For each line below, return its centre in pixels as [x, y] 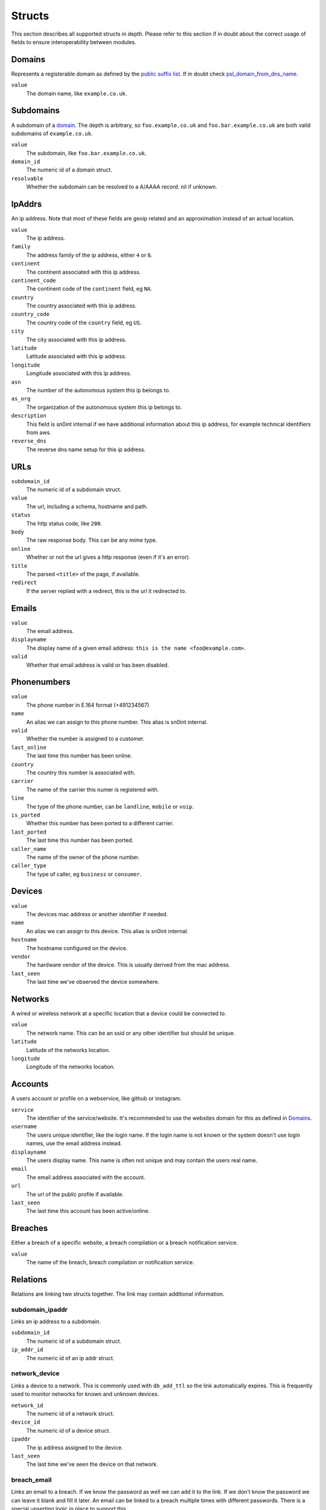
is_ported [26, 815]
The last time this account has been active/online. [88, 1211]
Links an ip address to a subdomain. [56, 1322]
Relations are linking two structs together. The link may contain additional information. [118, 1294]
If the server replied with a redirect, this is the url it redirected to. [107, 591]
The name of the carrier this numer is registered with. [93, 789]
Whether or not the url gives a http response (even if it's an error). [108, 557]
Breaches [30, 1228]
